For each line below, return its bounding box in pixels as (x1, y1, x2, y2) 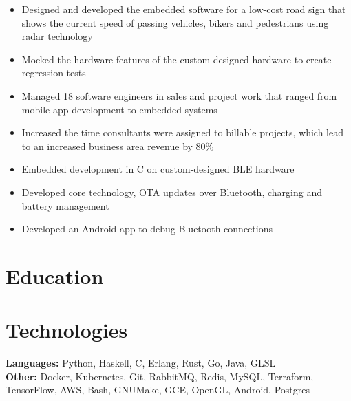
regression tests (21, 65, 86, 80)
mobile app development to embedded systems (21, 102, 217, 116)
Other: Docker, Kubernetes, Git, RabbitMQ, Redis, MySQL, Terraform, (6, 369, 314, 383)
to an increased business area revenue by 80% (21, 138, 214, 153)
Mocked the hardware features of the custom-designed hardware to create (21, 52, 332, 66)
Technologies (6, 316, 128, 344)
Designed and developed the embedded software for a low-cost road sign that (21, 2, 346, 16)
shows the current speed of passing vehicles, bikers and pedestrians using (21, 15, 329, 30)
